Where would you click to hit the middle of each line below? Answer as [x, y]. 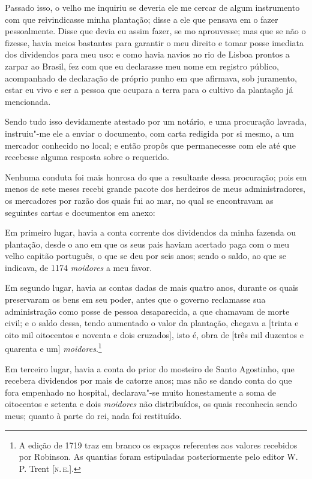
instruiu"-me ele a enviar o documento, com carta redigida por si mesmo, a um [150, 133]
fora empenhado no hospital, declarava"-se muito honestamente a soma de [141, 392]
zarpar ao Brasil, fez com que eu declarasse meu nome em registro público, [142, 66]
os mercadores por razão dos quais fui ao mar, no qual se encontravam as [139, 200]
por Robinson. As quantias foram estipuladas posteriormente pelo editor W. [158, 457]
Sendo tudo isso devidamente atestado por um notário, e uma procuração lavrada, [156, 121]
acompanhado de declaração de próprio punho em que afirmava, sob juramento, [151, 78]
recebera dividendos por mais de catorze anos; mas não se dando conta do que [148, 380]
